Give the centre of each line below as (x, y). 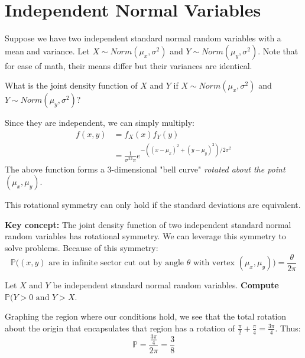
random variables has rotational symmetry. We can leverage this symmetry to (145, 236)
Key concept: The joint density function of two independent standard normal (148, 224)
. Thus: (288, 328)
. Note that (278, 51)
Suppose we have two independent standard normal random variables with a (143, 38)
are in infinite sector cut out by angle (116, 263)
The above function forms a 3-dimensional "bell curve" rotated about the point (145, 169)
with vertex (214, 263)
